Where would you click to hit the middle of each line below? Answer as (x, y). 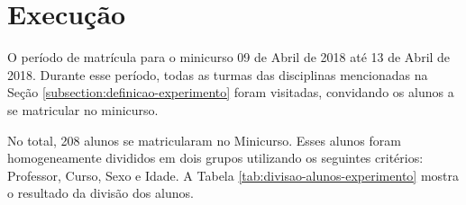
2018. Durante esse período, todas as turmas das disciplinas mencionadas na (218, 74)
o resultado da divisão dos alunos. (101, 193)
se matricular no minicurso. (83, 109)
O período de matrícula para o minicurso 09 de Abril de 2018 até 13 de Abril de (229, 57)
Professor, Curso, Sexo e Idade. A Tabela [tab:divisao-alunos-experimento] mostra (233, 175)
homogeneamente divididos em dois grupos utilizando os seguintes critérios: (215, 158)
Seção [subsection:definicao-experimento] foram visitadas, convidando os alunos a (231, 92)
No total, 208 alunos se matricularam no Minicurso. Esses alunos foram (204, 140)
